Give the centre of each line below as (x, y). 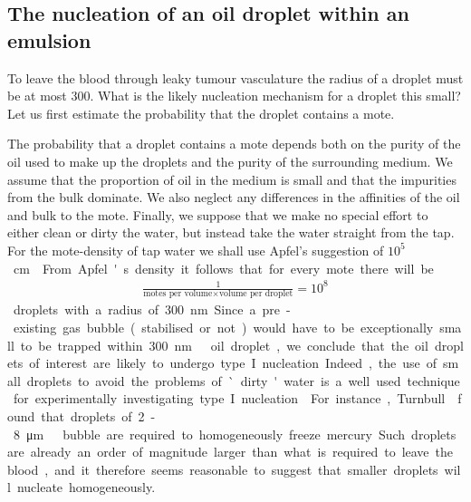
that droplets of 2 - (98, 416)
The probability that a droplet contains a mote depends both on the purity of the (234, 144)
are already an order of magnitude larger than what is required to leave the (231, 452)
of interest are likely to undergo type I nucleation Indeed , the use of (233, 363)
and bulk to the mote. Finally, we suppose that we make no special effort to (218, 214)
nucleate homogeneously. (86, 487)
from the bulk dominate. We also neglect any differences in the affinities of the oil (234, 197)
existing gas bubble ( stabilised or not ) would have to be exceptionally (223, 328)
